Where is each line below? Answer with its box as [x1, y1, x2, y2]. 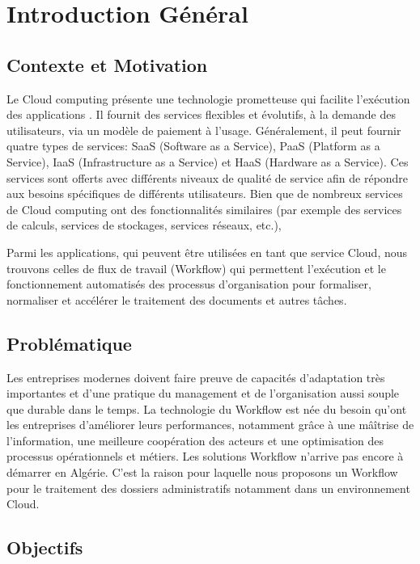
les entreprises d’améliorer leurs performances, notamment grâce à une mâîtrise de [6, 416, 414, 433]
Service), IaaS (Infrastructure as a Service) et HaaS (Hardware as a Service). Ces [6, 153, 409, 170]
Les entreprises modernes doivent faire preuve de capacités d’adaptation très [6, 368, 385, 385]
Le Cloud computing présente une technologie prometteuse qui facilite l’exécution [6, 90, 410, 107]
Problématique [6, 330, 132, 356]
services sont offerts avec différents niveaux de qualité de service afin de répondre [6, 169, 409, 186]
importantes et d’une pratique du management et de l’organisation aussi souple [6, 385, 400, 402]
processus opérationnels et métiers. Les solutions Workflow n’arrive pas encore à [6, 448, 404, 465]
